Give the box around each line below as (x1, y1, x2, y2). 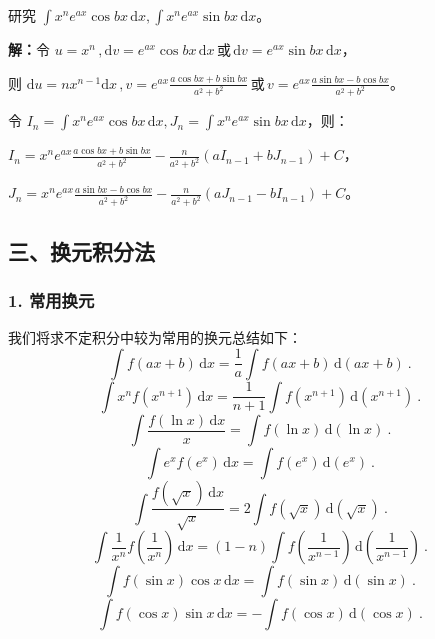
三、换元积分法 (8, 235, 155, 266)
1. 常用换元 (8, 287, 95, 312)
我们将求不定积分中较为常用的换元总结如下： (8, 327, 302, 348)
